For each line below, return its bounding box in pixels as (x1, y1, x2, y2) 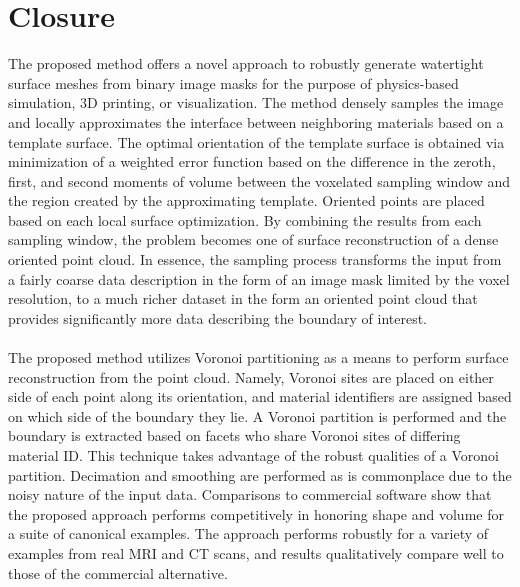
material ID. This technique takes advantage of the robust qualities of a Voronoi (8, 445, 500, 465)
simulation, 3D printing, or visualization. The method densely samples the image (8, 92, 504, 113)
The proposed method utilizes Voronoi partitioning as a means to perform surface (8, 347, 509, 368)
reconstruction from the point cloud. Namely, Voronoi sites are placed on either (8, 366, 494, 387)
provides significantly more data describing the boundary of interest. (8, 307, 427, 328)
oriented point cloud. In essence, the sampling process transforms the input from (8, 249, 502, 270)
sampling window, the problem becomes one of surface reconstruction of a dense (8, 229, 499, 250)
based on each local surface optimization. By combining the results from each (8, 209, 482, 230)
